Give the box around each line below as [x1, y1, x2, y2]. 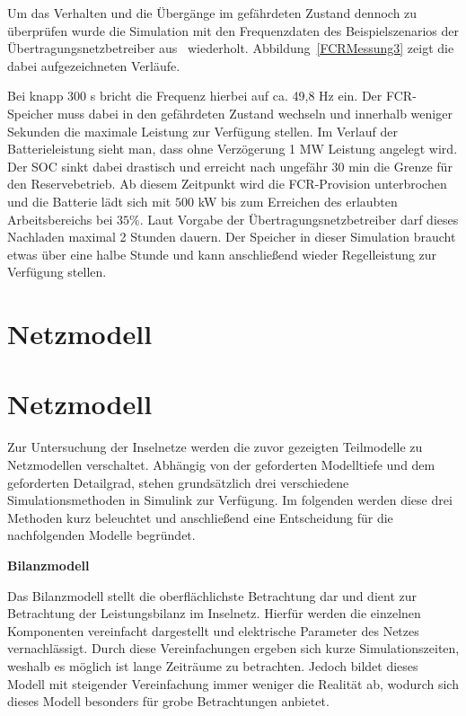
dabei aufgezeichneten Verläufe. [7, 56, 180, 75]
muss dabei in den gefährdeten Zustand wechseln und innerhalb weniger [57, 103, 453, 122]
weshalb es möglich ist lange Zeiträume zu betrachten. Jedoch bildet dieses [7, 656, 418, 675]
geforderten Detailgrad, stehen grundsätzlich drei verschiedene [7, 473, 349, 491]
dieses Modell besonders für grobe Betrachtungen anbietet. [7, 692, 330, 711]
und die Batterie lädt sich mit [7, 191, 171, 210]
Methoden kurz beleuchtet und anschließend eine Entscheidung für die [7, 508, 393, 526]
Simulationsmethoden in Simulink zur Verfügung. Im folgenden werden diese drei [7, 491, 453, 509]
